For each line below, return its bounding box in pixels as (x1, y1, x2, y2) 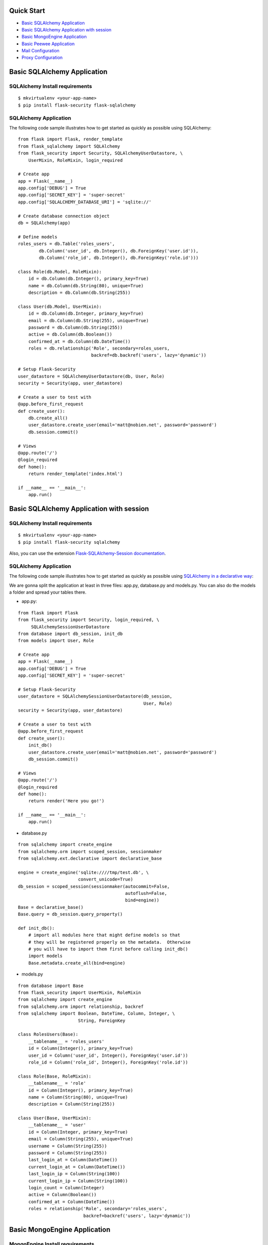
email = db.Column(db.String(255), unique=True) (28, 318, 149, 323)
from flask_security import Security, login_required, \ (18, 617, 160, 622)
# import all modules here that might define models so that (28, 932, 181, 938)
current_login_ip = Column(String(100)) (28, 1178, 129, 1184)
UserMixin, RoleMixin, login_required (28, 157, 123, 163)
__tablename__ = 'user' (28, 1122, 86, 1128)
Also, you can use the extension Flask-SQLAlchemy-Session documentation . (9, 550, 166, 556)
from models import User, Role (18, 638, 94, 643)
